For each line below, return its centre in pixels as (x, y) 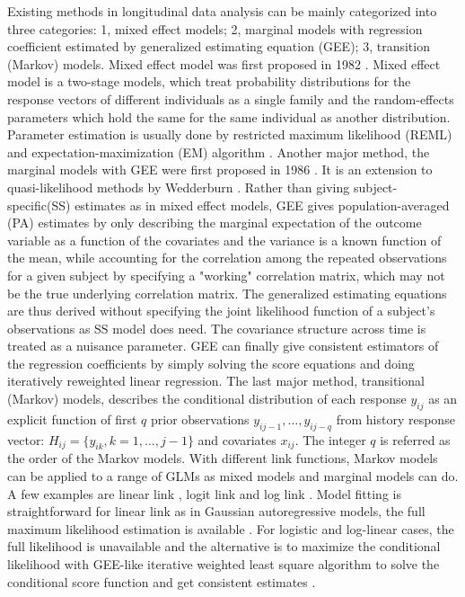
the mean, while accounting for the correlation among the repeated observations (227, 258)
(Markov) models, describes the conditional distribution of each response (207, 399)
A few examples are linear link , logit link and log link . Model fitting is (204, 493)
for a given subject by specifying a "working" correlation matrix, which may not (226, 275)
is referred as (415, 439)
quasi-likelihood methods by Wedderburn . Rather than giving (179, 187)
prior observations (200, 419)
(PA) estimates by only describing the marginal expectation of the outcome (215, 223)
